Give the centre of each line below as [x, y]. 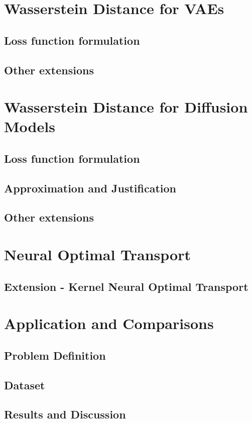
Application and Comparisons [109, 323]
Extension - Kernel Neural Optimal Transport [126, 286]
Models [30, 126]
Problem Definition [55, 355]
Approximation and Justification [90, 188]
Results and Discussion [65, 414]
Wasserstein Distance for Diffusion [126, 107]
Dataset [25, 385]
